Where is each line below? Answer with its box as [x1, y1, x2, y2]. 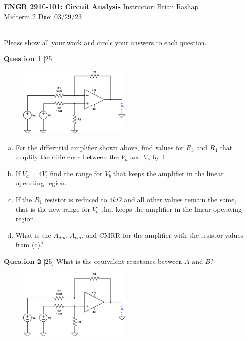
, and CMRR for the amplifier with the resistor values [81, 230, 244, 240]
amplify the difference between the [15, 152, 119, 162]
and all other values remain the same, [124, 194, 237, 204]
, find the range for [45, 168, 103, 178]
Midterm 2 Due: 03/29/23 [4, 11, 82, 21]
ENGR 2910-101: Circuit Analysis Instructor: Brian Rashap [4, 1, 199, 11]
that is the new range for [15, 204, 90, 214]
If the [15, 194, 32, 204]
